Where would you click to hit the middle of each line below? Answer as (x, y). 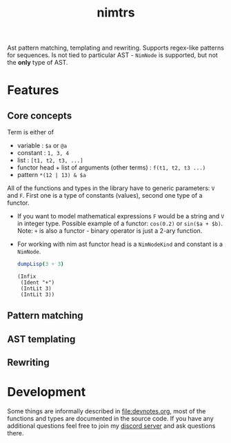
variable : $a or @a (42, 145)
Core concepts (40, 115)
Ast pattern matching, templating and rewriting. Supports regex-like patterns (115, 48)
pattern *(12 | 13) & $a (51, 175)
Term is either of (30, 132)
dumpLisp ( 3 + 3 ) (40, 264)
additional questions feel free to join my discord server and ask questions (111, 426)
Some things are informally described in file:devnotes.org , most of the (107, 411)
